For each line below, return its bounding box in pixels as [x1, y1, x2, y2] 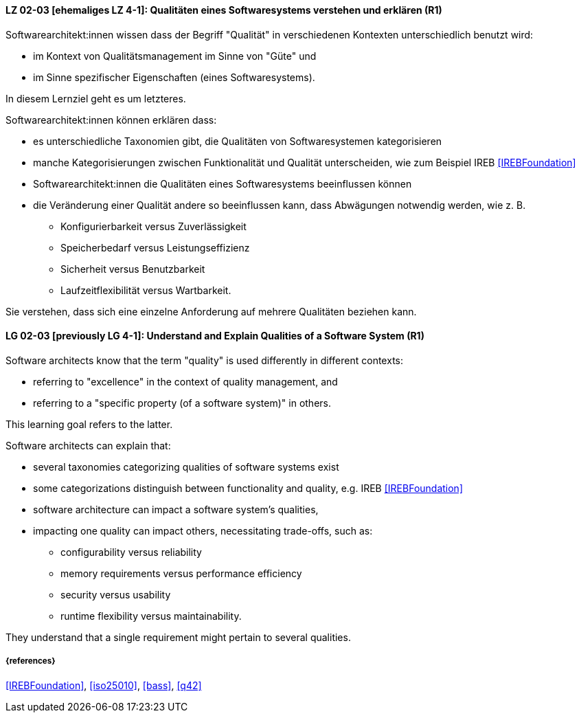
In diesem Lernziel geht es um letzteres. [5, 92, 186, 104]
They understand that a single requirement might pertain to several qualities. [5, 631, 351, 643]
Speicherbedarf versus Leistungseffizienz [60, 241, 250, 254]
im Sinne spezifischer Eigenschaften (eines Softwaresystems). [33, 71, 315, 83]
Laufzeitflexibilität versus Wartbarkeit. [60, 284, 231, 296]
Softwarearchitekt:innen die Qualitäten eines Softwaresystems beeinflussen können [33, 177, 412, 190]
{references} [5, 656, 56, 666]
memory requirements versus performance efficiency [60, 567, 302, 579]
